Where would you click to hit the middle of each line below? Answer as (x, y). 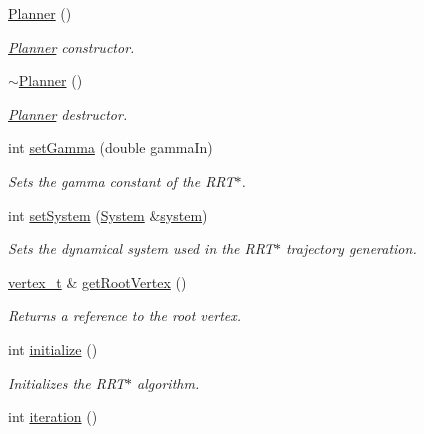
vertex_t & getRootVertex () (97, 281)
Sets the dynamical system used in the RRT (141, 248)
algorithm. (168, 382)
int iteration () (53, 416)
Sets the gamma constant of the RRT (121, 180)
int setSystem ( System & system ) (108, 214)
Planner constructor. (71, 46)
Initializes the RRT (67, 382)
